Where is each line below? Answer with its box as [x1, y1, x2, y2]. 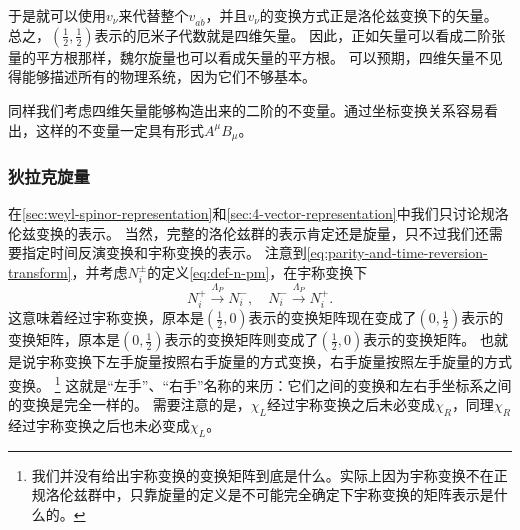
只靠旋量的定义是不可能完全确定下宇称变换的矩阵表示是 [129, 484, 494, 505]
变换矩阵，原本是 [8, 329, 120, 350]
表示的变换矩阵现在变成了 [248, 307, 417, 328]
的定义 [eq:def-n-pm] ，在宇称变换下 [147, 261, 368, 282]
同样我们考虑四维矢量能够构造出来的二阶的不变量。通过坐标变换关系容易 [8, 99, 484, 120]
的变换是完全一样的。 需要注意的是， [8, 394, 251, 415]
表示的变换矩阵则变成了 [164, 329, 319, 350]
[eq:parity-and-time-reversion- [306, 242, 488, 263]
